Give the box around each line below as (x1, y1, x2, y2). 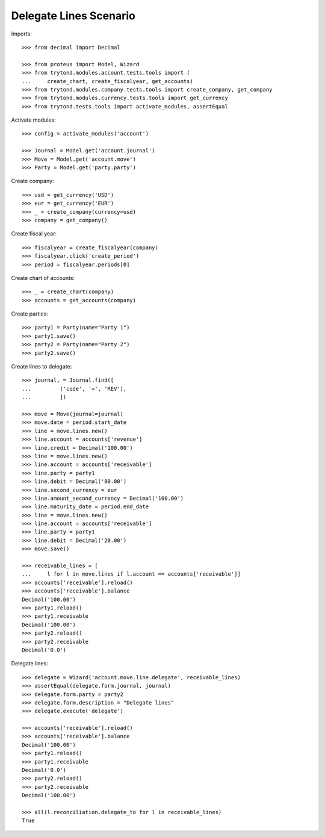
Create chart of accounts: (11, 274, 75, 281)
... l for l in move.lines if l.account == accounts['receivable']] (22, 571, 241, 577)
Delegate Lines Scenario (11, 9, 135, 22)
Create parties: (11, 310, 48, 317)
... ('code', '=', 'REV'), (22, 385, 127, 392)
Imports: (11, 30, 32, 37)
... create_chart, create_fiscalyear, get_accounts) (22, 78, 194, 84)
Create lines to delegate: (11, 363, 72, 370)
